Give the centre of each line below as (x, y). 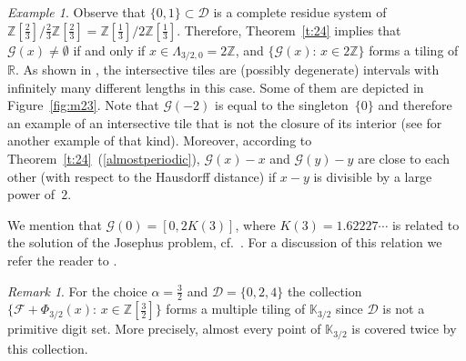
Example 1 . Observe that (76, 12)
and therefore (415, 105)
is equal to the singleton (282, 105)
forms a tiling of (414, 50)
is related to (425, 224)
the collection (324, 291)
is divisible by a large (373, 176)
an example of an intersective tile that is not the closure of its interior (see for (225, 122)
